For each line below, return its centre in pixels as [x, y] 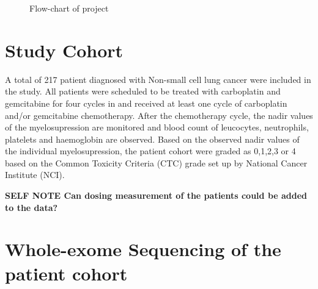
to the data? [31, 207]
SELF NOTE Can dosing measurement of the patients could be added [156, 195]
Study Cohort [64, 50]
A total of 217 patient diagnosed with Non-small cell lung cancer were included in [158, 79]
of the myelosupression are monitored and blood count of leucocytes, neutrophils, [157, 127]
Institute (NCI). [35, 175]
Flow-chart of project [69, 8]
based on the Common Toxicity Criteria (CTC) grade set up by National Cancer [156, 162]
